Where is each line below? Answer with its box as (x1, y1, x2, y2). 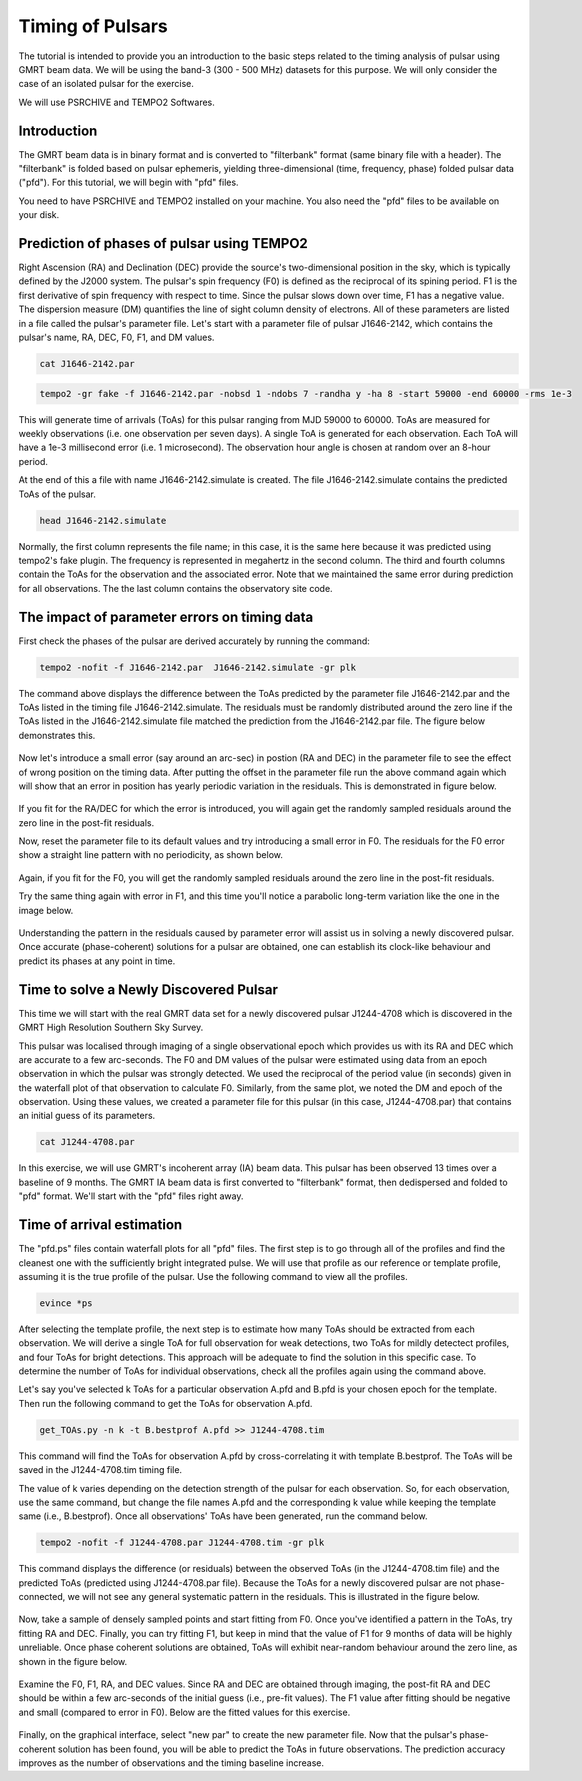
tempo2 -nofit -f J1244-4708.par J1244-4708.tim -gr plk (39, 1537, 325, 1549)
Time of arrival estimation (18, 1216, 183, 1234)
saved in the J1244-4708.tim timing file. (18, 1464, 183, 1476)
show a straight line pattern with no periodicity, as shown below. (18, 849, 284, 861)
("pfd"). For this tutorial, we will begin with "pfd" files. (18, 176, 239, 189)
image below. (18, 904, 74, 916)
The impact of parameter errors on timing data (18, 608, 314, 625)
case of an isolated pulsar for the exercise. (18, 78, 194, 90)
